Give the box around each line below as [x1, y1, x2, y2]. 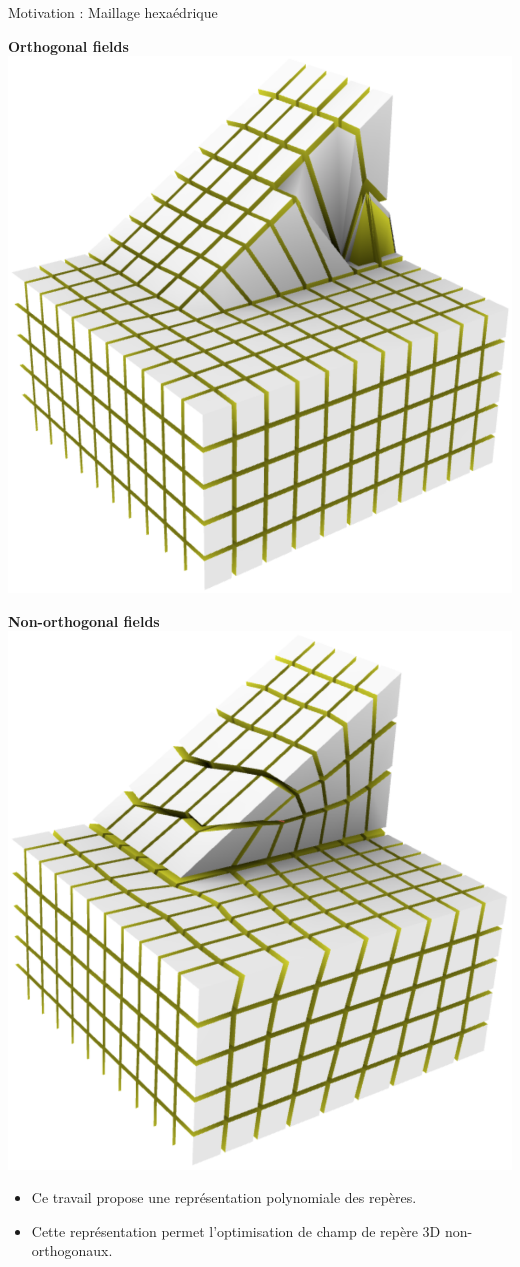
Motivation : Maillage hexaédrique [8, 2, 218, 22]
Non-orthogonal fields [8, 610, 160, 631]
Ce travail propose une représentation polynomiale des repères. [31, 1187, 417, 1208]
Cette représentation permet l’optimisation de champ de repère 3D [31, 1220, 441, 1241]
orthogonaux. [31, 1240, 113, 1261]
